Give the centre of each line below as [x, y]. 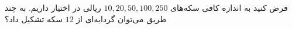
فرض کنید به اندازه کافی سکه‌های [229, 7]
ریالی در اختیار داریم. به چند [53, 7]
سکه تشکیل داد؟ [34, 18]
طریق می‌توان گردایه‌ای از [121, 18]
